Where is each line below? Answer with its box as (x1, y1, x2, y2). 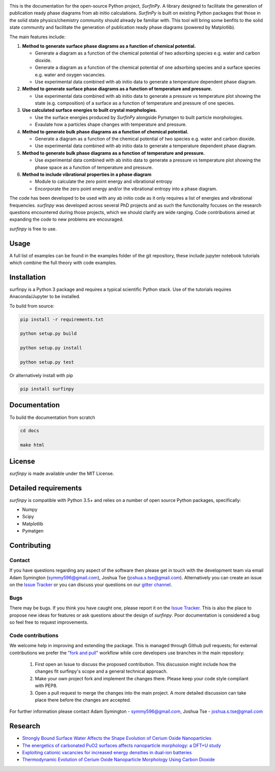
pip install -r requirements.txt (20, 316, 104, 322)
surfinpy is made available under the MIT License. (9, 470, 114, 476)
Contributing (9, 541, 51, 550)
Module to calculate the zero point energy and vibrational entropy (35, 178, 173, 184)
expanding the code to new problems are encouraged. (9, 217, 124, 223)
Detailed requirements (9, 484, 82, 492)
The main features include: (9, 34, 66, 40)
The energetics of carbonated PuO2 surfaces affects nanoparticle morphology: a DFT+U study (22, 742, 221, 749)
